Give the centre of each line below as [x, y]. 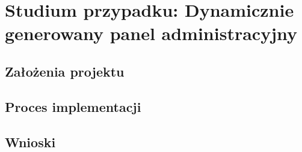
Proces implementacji [73, 106]
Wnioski [30, 142]
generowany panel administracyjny [151, 33]
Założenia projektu [65, 71]
